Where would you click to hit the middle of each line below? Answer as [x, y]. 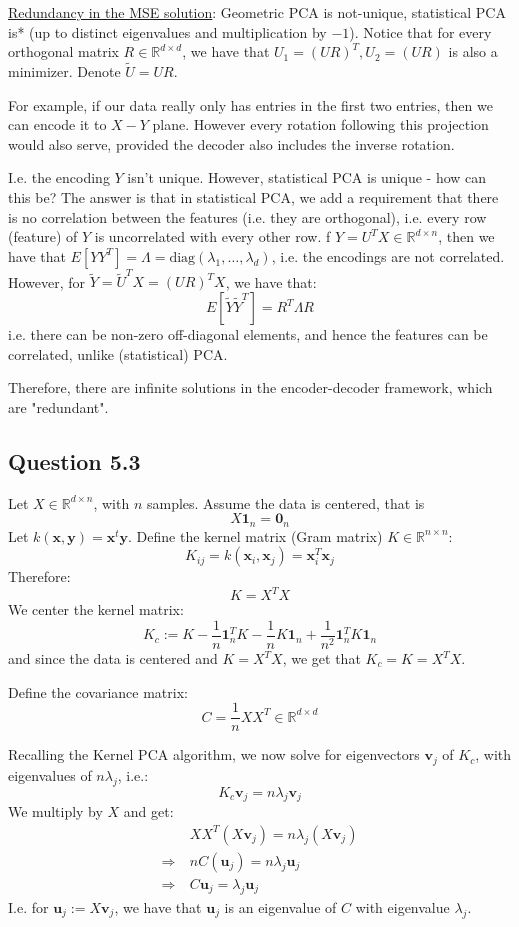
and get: [148, 811]
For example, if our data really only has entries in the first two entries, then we [250, 104]
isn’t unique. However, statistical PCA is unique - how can [307, 177]
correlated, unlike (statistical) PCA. [118, 353]
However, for [47, 281]
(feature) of [43, 236]
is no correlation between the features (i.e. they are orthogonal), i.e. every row [247, 216]
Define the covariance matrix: [98, 691]
